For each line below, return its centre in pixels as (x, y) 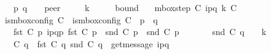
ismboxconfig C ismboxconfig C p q (81, 19)
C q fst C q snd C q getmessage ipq (91, 43)
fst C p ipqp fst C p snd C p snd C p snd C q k (140, 32)
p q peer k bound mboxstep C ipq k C (125, 7)
